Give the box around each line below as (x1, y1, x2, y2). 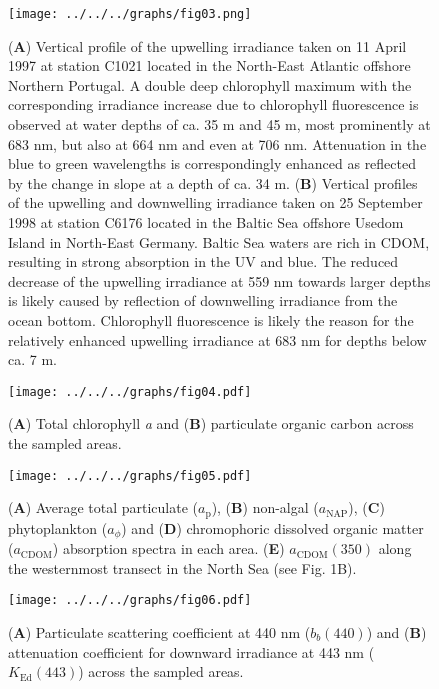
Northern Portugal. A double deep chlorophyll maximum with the (8, 74, 412, 95)
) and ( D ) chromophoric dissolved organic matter (121, 517, 424, 538)
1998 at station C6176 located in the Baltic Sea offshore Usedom (8, 212, 404, 232)
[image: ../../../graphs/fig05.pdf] (8, 468, 252, 483)
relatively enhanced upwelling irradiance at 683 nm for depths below (8, 329, 427, 350)
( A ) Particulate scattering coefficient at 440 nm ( (8, 622, 311, 642)
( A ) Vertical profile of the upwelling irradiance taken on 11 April (8, 35, 407, 56)
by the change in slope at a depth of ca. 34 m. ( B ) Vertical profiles (8, 172, 418, 193)
